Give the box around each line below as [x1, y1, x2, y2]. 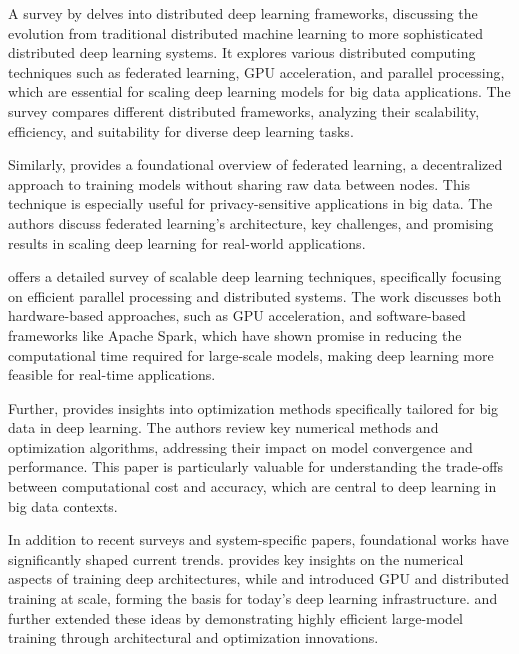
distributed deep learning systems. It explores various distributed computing [8, 42, 476, 63]
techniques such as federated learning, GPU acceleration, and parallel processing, [8, 61, 505, 82]
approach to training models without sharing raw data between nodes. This [8, 173, 471, 194]
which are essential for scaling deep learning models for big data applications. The [8, 81, 511, 102]
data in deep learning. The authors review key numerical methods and [8, 417, 439, 438]
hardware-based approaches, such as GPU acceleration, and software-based [8, 305, 466, 326]
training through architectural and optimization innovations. [8, 627, 379, 648]
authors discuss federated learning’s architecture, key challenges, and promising [8, 212, 494, 233]
